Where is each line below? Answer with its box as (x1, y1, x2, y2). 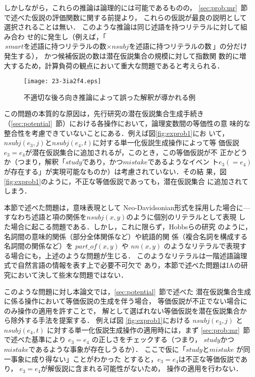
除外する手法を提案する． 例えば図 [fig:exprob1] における (10, 315, 191, 325)
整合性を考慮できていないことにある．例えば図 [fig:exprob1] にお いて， (4, 127, 229, 138)
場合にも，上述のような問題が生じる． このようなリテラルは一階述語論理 (10, 250, 248, 260)
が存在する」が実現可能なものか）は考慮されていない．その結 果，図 (4, 166, 227, 176)
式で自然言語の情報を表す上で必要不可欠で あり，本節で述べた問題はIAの (4, 260, 241, 270)
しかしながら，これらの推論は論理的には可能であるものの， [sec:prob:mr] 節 (4, 2, 248, 12)
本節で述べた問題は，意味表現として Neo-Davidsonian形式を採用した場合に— (4, 202, 250, 212)
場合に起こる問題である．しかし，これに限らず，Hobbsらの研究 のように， (10, 221, 252, 231)
